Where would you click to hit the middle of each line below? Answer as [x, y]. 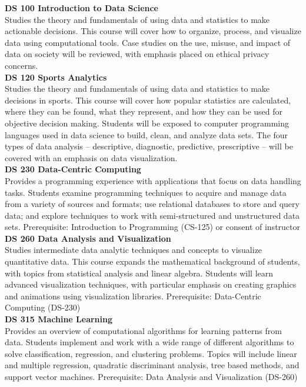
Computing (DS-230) [43, 307]
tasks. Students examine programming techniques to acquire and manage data [146, 192]
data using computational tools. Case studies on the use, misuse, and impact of [148, 42]
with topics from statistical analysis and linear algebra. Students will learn [139, 273]
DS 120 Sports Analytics [56, 77]
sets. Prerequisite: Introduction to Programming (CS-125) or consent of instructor [152, 227]
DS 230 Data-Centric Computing [73, 169]
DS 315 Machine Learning [59, 319]
